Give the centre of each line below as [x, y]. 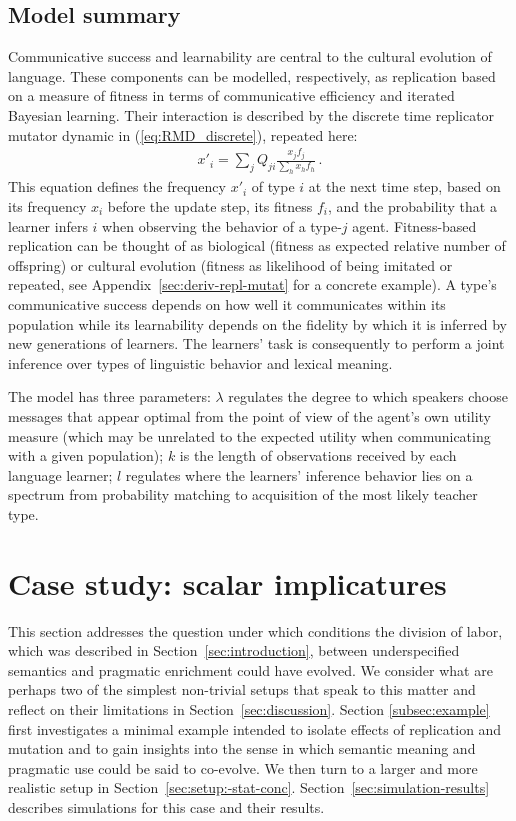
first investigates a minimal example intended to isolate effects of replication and [255, 728]
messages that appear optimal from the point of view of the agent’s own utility [249, 415]
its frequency [47, 206]
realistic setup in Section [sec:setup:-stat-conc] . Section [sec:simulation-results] [249, 787]
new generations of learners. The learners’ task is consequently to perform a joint [256, 343]
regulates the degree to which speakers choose [368, 396]
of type [273, 186]
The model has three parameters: [109, 396]
